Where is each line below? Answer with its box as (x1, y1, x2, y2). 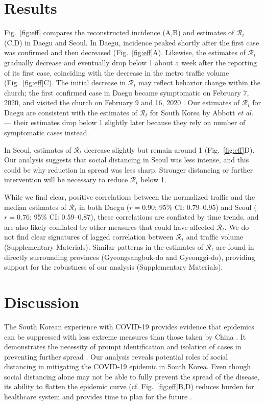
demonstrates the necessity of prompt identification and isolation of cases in (4, 341, 242, 352)
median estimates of (4, 201, 66, 212)
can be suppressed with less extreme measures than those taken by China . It (4, 331, 246, 342)
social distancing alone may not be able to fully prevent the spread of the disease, (4, 371, 259, 382)
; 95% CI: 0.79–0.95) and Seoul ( (155, 201, 257, 212)
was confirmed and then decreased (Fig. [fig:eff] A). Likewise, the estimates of (4, 47, 246, 58)
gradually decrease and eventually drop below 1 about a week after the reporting (4, 57, 257, 67)
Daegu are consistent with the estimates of (4, 107, 137, 117)
